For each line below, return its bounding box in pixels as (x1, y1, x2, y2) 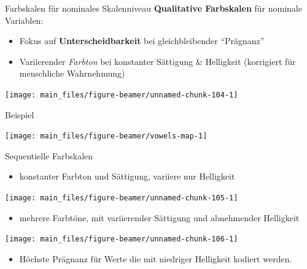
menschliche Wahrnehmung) (19, 67, 125, 80)
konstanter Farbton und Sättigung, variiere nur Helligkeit (19, 170, 235, 183)
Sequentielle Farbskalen (5, 149, 93, 162)
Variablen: (5, 13, 44, 26)
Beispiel (5, 108, 34, 121)
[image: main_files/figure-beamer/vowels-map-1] (5, 132, 208, 141)
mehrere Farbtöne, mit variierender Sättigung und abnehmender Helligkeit (19, 211, 300, 224)
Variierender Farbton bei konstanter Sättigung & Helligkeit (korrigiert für (19, 55, 296, 67)
